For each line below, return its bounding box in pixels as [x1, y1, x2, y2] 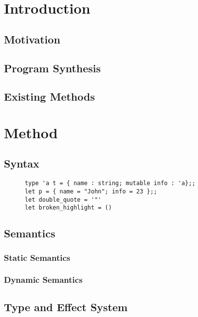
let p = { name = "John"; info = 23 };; [24, 188, 157, 195]
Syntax [4, 156, 39, 171]
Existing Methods [4, 89, 95, 104]
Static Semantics [4, 251, 71, 263]
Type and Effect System [4, 299, 128, 314]
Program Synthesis [4, 60, 101, 75]
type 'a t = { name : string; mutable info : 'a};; [24, 180, 196, 187]
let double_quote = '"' [24, 196, 102, 203]
